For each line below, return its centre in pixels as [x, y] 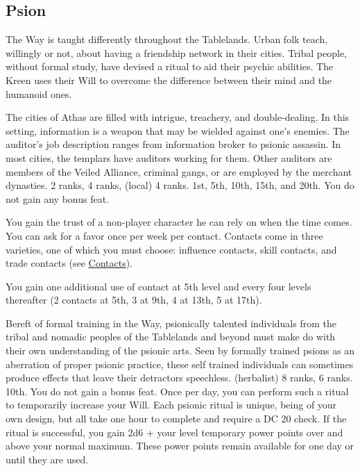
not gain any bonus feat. [58, 198]
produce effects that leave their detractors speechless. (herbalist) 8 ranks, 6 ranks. [179, 378]
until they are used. [47, 459]
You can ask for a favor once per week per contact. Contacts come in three [164, 235]
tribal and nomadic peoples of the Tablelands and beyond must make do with [171, 337]
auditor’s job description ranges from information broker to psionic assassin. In [173, 144]
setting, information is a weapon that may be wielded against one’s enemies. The [178, 130]
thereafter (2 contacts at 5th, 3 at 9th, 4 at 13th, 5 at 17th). [134, 300]
